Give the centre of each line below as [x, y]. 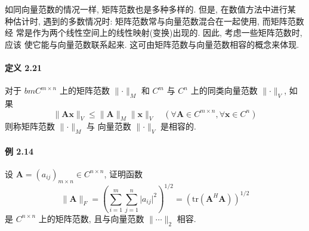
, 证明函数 [123, 173]
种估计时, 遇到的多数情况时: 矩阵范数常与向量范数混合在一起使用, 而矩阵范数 [154, 21]
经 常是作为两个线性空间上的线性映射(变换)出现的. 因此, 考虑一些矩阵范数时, [154, 33]
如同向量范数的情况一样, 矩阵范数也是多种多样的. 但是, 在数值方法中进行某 [150, 9]
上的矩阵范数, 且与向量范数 [91, 218]
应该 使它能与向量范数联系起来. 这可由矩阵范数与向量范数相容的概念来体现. [152, 44]
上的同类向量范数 [224, 90]
